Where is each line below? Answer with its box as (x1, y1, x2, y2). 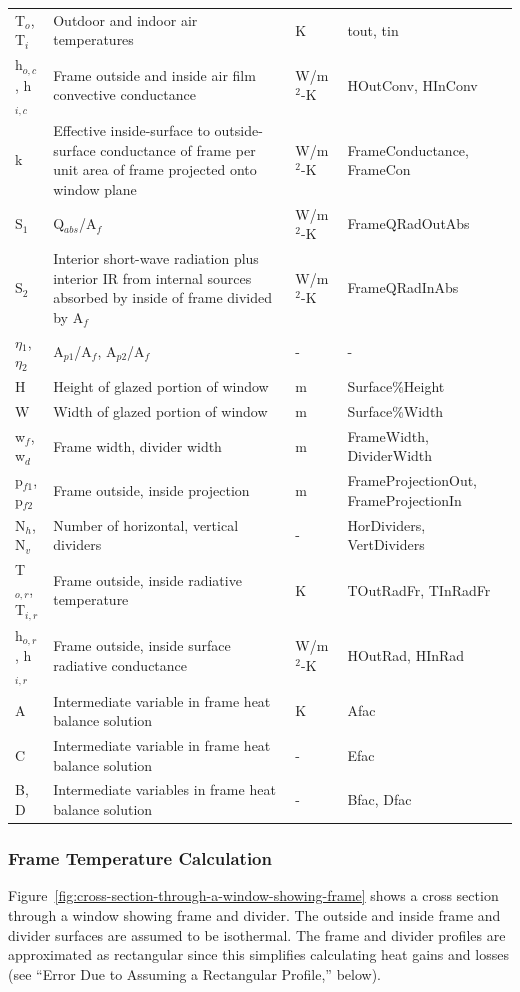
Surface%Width (347, 400, 444, 421)
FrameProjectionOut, (347, 470, 478, 491)
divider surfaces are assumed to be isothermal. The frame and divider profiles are (8, 924, 506, 945)
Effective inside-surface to (53, 119, 210, 140)
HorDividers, (347, 514, 426, 535)
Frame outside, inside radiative (53, 569, 242, 590)
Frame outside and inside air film (53, 64, 256, 85)
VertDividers (347, 534, 425, 555)
